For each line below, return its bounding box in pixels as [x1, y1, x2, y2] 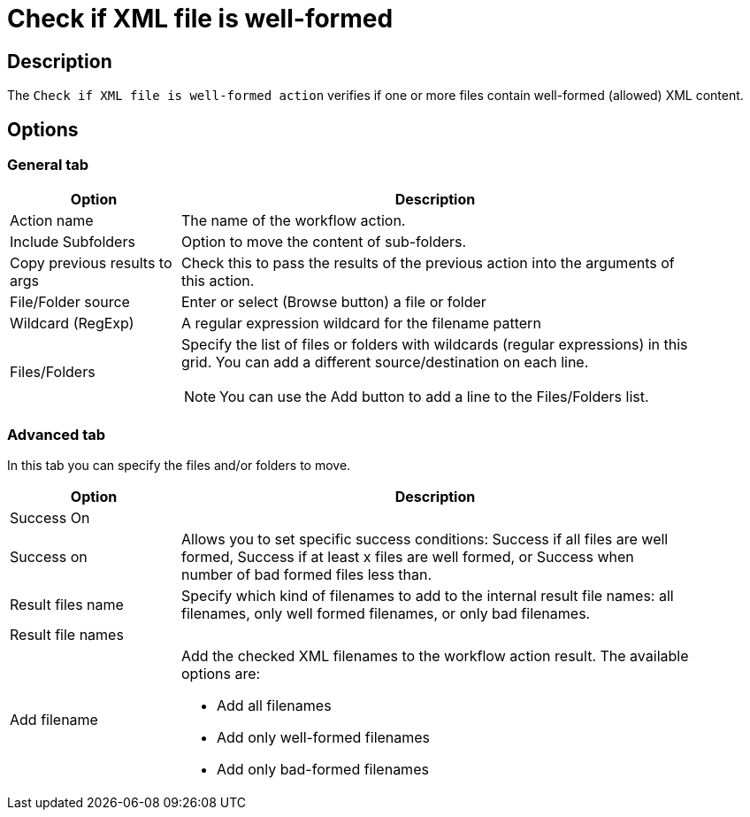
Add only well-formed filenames [217, 728, 431, 747]
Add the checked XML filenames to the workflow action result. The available [181, 647, 689, 666]
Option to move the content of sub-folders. [181, 233, 467, 251]
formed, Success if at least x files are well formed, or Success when [181, 548, 634, 567]
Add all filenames [217, 697, 332, 715]
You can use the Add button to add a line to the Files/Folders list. [219, 388, 649, 406]
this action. [181, 272, 255, 290]
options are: [181, 665, 261, 683]
